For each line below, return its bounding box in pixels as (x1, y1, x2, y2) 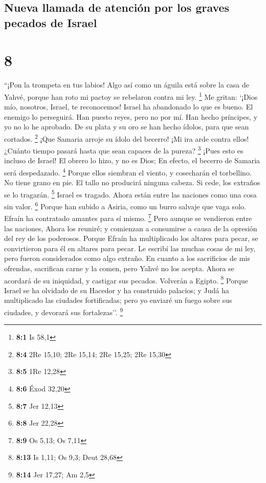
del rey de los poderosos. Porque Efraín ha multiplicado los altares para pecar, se (4, 233, 258, 244)
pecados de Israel (4, 14, 97, 30)
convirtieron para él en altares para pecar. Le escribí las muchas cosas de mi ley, (4, 243, 256, 253)
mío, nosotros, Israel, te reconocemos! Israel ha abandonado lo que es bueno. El (4, 101, 253, 112)
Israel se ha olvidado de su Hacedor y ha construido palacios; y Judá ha (4, 284, 229, 295)
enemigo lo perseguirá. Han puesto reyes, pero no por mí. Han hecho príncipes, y (4, 111, 258, 122)
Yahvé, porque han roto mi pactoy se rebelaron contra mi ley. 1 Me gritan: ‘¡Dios (4, 90, 258, 102)
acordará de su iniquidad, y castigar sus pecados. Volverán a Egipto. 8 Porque (4, 273, 249, 286)
